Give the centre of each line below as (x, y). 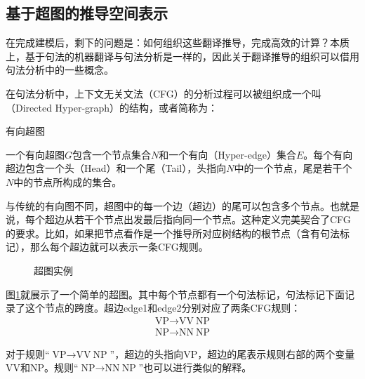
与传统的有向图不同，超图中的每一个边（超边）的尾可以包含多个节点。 (168, 205)
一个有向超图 (35, 154)
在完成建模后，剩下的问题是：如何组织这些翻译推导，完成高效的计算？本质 (178, 42)
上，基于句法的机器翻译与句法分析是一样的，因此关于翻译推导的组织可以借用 (182, 56)
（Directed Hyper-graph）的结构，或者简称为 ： (112, 107)
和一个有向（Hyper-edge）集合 (227, 154)
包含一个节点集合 (112, 154)
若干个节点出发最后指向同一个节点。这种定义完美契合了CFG (212, 219)
